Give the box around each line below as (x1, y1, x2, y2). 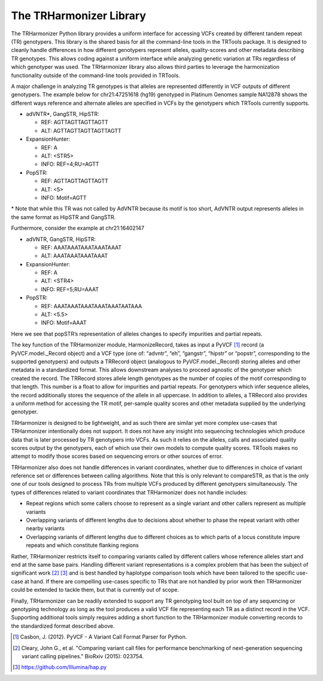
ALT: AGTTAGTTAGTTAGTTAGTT (41, 127, 122, 134)
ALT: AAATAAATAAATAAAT (41, 252, 108, 260)
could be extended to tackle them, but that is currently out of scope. (11, 586, 179, 594)
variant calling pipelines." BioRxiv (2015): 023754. (22, 652, 144, 659)
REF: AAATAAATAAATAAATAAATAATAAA (41, 302, 142, 309)
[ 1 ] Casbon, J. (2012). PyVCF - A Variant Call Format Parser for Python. (13, 633, 187, 640)
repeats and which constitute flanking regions (26, 542, 139, 549)
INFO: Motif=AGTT (41, 194, 87, 201)
